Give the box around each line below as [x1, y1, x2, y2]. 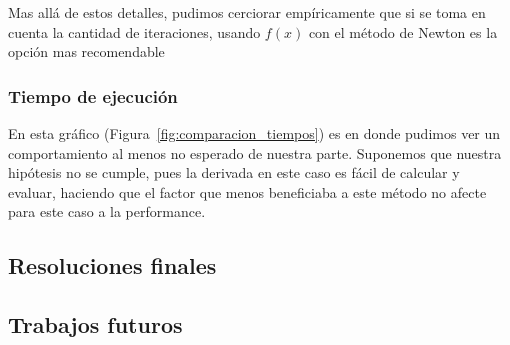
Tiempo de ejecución [8, 83, 178, 108]
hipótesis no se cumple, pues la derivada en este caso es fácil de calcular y [8, 162, 460, 183]
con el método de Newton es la [308, 21, 498, 42]
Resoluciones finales [8, 250, 217, 281]
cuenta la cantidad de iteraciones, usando [8, 21, 261, 42]
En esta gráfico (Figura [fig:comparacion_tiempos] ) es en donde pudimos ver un [8, 123, 501, 143]
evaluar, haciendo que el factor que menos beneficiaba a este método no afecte [8, 181, 487, 202]
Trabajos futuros [8, 309, 183, 340]
